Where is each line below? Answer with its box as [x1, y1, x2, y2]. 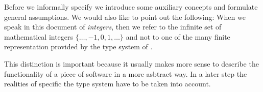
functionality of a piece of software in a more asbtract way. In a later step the [4, 68, 247, 79]
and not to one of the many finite [126, 31, 230, 42]
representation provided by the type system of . [4, 41, 153, 52]
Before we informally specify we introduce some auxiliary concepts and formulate [4, 2, 258, 12]
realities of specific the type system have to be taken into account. [4, 78, 211, 89]
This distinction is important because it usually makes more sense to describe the [4, 58, 259, 69]
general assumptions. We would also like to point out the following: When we [4, 11, 246, 22]
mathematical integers [4, 31, 74, 42]
